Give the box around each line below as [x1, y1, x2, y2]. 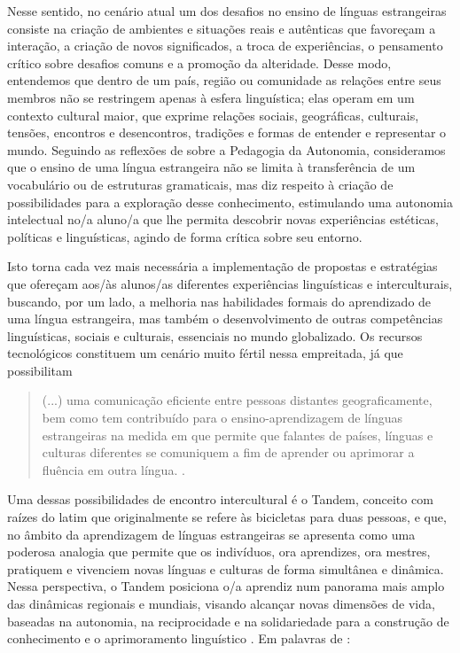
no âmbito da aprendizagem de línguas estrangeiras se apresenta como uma [7, 525, 416, 543]
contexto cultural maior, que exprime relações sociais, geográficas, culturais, [7, 105, 419, 124]
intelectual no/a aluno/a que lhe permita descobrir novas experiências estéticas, [7, 210, 440, 229]
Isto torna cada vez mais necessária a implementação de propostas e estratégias [7, 257, 438, 276]
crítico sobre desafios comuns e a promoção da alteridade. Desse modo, [7, 53, 392, 72]
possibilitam [7, 361, 73, 379]
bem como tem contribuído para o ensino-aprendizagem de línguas [42, 408, 403, 427]
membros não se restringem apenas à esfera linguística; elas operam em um [7, 88, 415, 106]
